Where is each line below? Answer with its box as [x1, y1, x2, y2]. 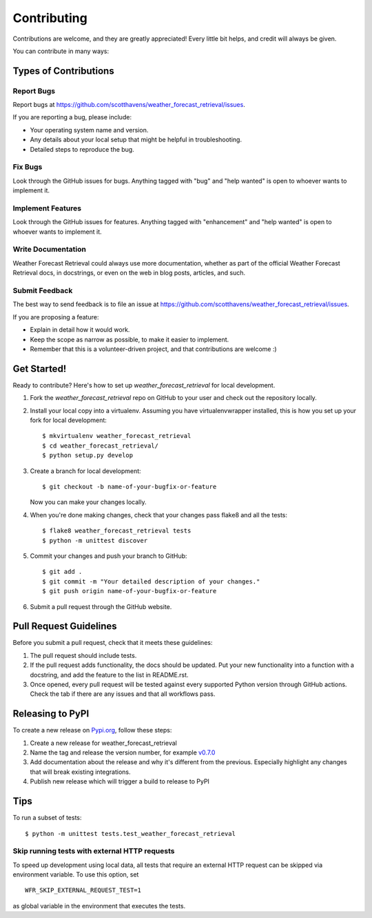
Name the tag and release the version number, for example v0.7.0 [30, 748, 216, 757]
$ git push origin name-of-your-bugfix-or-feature [42, 587, 217, 595]
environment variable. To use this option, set [12, 870, 139, 879]
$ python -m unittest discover [42, 537, 148, 544]
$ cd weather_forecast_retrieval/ [42, 441, 158, 450]
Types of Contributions [12, 65, 114, 77]
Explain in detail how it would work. [30, 326, 130, 334]
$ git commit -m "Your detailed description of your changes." [42, 577, 260, 586]
